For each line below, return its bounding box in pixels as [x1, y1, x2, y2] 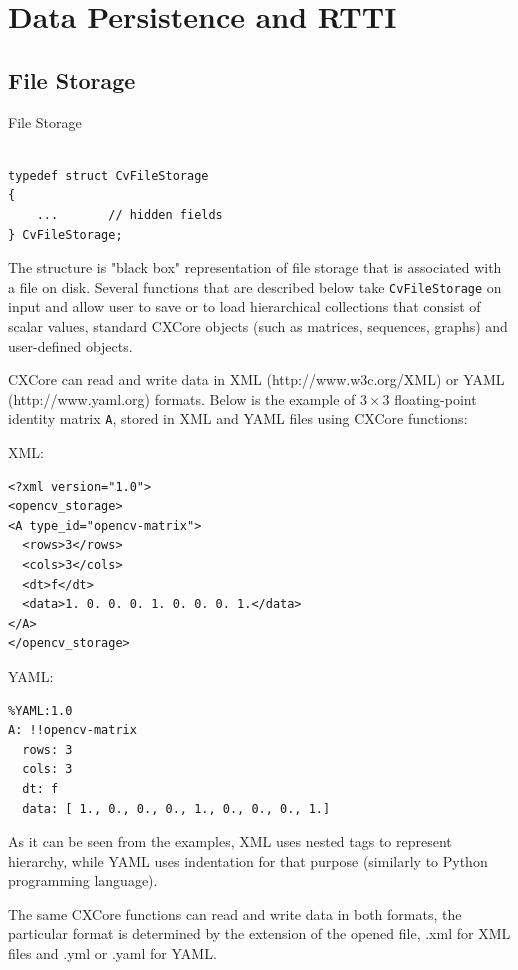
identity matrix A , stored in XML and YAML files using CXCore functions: [8, 408, 468, 429]
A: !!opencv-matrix [8, 723, 137, 738]
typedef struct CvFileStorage [8, 168, 209, 183]
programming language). [8, 870, 158, 891]
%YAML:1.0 [8, 703, 73, 718]
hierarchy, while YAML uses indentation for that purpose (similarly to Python [8, 850, 488, 871]
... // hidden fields [36, 207, 223, 222]
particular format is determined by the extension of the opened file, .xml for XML [8, 923, 511, 944]
